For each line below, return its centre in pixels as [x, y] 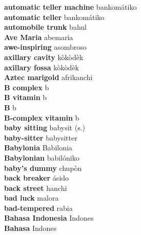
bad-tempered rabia [38, 208]
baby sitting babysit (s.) [45, 128]
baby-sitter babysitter [41, 137]
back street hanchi [36, 188]
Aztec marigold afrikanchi [48, 77]
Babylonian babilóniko [42, 157]
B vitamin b [26, 97]
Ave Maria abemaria [39, 37]
